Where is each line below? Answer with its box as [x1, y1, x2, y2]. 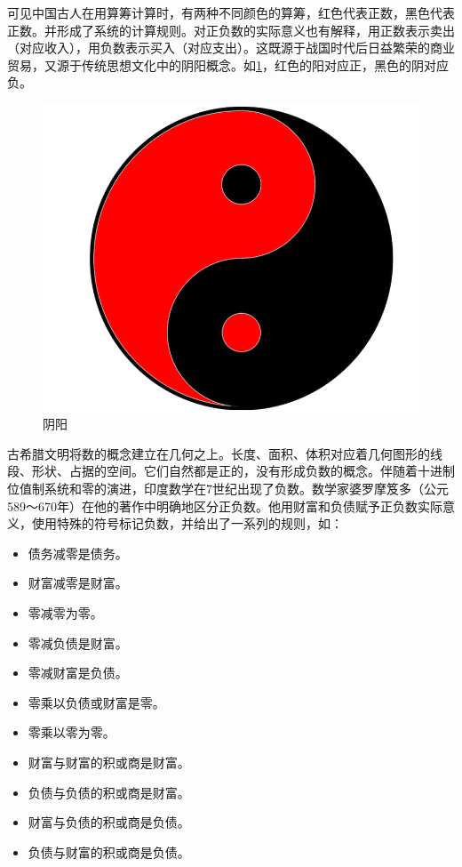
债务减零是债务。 [28, 543, 128, 562]
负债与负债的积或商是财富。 [28, 783, 190, 801]
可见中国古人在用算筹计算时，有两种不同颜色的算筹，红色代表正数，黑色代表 [7, 4, 455, 21]
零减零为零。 [28, 603, 103, 622]
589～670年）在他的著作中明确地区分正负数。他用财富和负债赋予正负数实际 [7, 496, 442, 515]
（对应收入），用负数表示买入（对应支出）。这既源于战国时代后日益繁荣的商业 [7, 38, 455, 57]
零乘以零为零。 [28, 723, 115, 742]
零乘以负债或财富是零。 [28, 693, 165, 711]
